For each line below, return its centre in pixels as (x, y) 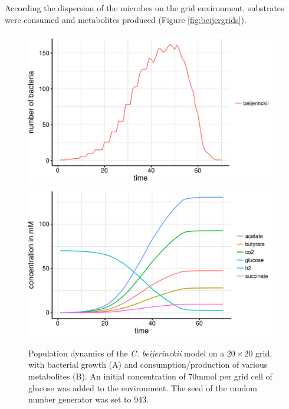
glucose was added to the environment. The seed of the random (143, 387)
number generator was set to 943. (89, 399)
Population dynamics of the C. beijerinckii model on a (127, 353)
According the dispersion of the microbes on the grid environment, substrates (144, 8)
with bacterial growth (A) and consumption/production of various (148, 364)
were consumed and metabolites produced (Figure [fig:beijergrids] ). (126, 19)
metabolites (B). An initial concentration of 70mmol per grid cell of (150, 376)
